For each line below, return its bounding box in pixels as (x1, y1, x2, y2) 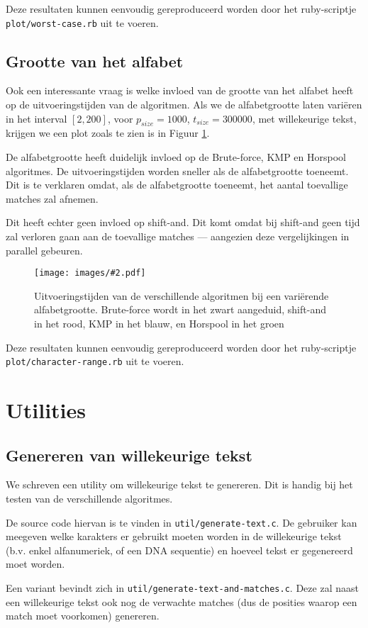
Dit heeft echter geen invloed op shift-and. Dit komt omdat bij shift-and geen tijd (6, 215, 360, 230)
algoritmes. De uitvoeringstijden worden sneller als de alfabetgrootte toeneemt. (6, 163, 349, 178)
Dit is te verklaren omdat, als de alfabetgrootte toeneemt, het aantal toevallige (6, 177, 348, 192)
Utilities (6, 396, 87, 425)
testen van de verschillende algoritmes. (6, 491, 173, 506)
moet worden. (6, 556, 65, 571)
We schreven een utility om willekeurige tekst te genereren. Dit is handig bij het (6, 477, 353, 492)
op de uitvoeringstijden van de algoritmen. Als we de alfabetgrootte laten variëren (6, 97, 362, 112)
